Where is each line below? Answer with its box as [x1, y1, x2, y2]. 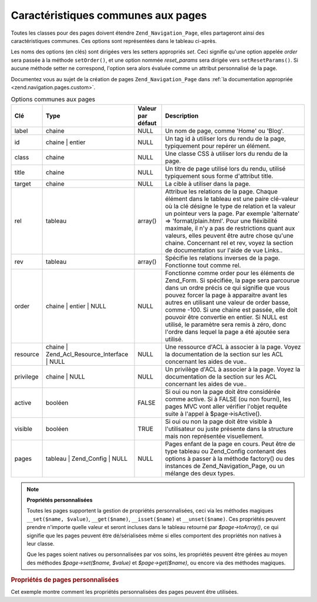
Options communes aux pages [11, 95, 96, 103]
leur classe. [26, 540, 55, 547]
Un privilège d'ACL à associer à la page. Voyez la [165, 365, 301, 373]
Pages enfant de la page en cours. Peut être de [165, 440, 296, 448]
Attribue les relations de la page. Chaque [165, 187, 278, 195]
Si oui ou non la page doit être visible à [165, 417, 272, 426]
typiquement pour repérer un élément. [165, 142, 271, 150]
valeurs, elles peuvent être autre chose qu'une [165, 231, 294, 239]
